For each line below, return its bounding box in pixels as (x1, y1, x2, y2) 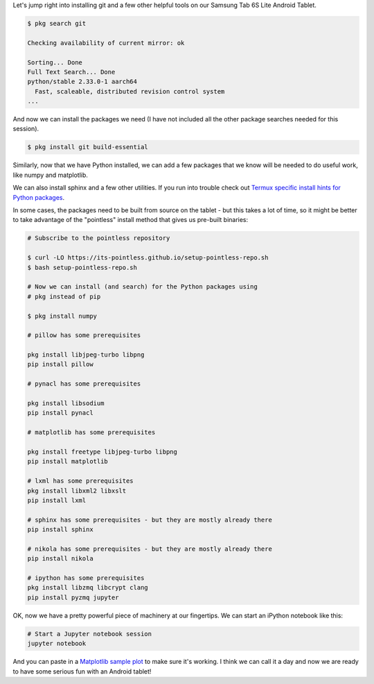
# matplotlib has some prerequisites (27, 429, 156, 436)
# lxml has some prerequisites (27, 477, 134, 485)
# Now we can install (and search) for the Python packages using (27, 283, 258, 291)
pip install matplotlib (27, 458, 109, 465)
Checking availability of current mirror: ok (27, 39, 185, 46)
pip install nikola (27, 555, 93, 563)
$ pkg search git (27, 19, 87, 27)
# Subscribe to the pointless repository (27, 234, 170, 242)
